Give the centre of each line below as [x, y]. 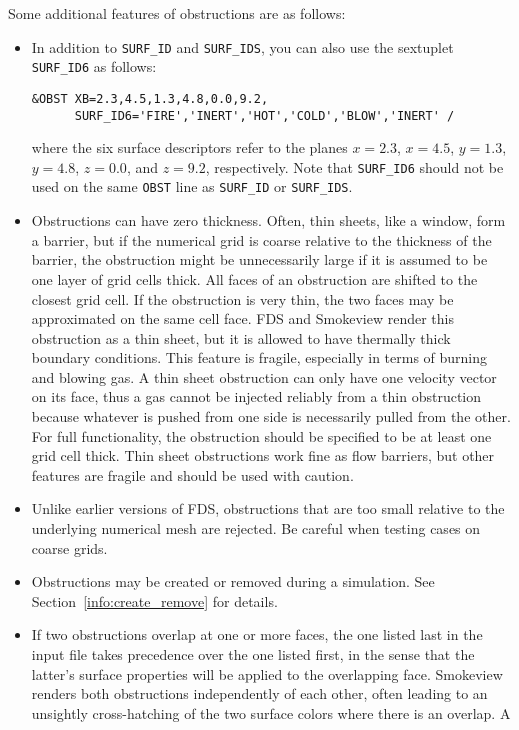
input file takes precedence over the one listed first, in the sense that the [253, 654]
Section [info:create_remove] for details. [154, 600]
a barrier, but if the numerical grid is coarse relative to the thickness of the [261, 239]
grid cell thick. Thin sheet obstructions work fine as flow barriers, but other [263, 455]
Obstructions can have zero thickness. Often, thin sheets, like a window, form [268, 220]
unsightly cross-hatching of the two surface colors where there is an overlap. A [271, 712]
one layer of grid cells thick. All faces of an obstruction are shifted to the [254, 278]
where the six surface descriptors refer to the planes [189, 147]
